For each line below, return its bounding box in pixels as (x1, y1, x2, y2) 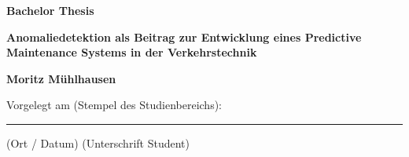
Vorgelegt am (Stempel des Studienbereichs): (6, 97, 223, 113)
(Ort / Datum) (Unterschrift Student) (6, 134, 190, 151)
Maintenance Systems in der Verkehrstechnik (6, 44, 257, 60)
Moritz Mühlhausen (6, 70, 116, 86)
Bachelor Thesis (6, 2, 94, 18)
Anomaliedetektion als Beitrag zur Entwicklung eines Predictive (6, 28, 362, 45)
